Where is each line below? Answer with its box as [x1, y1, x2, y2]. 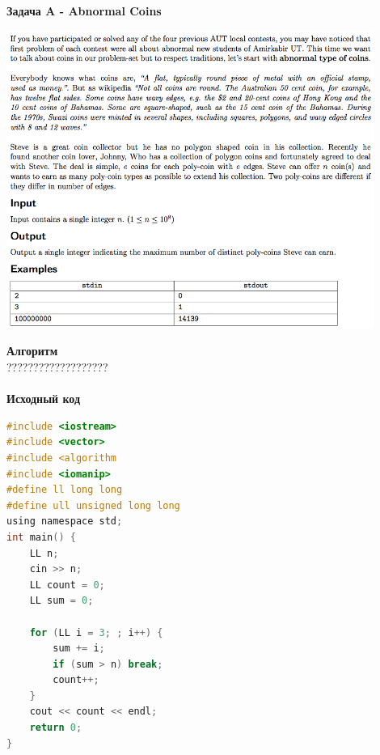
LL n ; [29, 547, 59, 559]
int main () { [6, 531, 76, 543]
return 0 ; [29, 722, 82, 734]
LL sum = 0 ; [29, 595, 94, 607]
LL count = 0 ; [29, 579, 105, 591]
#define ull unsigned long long [6, 499, 180, 511]
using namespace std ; [6, 515, 123, 528]
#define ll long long [6, 484, 123, 496]
